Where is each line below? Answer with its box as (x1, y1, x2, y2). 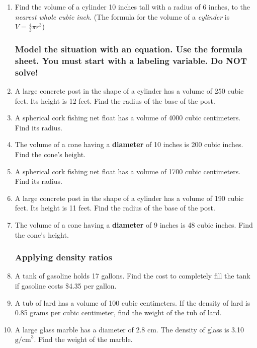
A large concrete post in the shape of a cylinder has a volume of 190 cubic (15, 192, 244, 203)
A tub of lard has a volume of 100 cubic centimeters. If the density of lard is (15, 297, 250, 308)
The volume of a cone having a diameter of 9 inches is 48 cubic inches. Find (15, 220, 253, 230)
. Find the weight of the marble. (34, 334, 133, 344)
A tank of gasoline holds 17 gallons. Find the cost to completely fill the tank (15, 270, 250, 281)
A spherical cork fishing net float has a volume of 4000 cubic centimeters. (15, 112, 241, 123)
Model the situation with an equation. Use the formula (15, 42, 243, 55)
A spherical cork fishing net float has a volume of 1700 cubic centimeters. (15, 166, 241, 176)
